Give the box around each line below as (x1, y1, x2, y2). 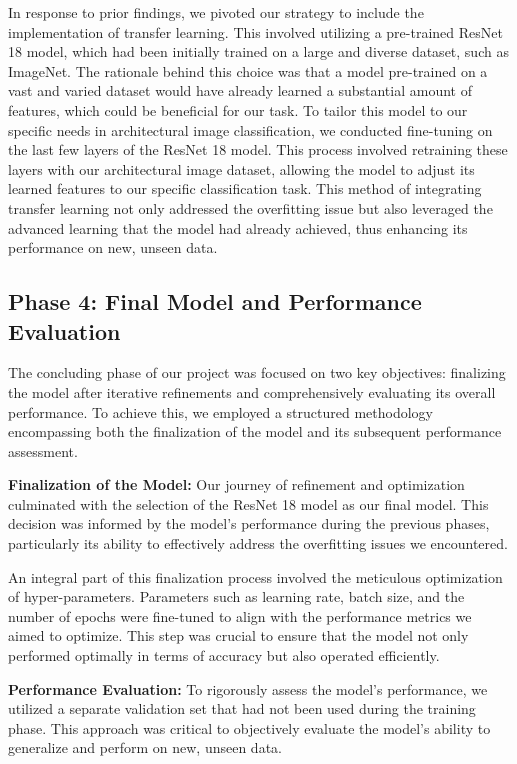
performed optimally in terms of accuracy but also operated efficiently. (8, 645, 440, 666)
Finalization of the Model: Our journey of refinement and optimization (8, 474, 465, 495)
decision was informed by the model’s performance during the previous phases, (8, 513, 490, 534)
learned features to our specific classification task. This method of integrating (8, 178, 482, 199)
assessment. (8, 440, 78, 461)
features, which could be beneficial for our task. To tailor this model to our (8, 99, 468, 120)
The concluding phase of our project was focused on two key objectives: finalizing (8, 362, 506, 383)
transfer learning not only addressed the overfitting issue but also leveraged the (8, 197, 493, 218)
